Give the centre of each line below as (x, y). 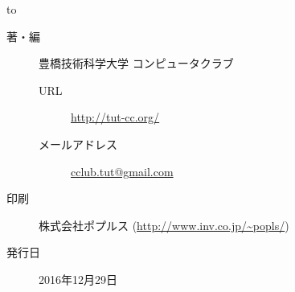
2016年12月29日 (78, 279)
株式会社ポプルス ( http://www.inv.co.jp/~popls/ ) (164, 225)
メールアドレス (78, 144)
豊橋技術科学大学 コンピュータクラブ (136, 63)
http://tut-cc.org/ (115, 117)
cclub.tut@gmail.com (122, 171)
